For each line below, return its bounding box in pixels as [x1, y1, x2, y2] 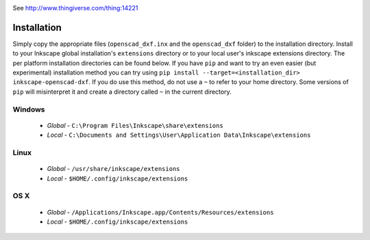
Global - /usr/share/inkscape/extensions [47, 165, 180, 173]
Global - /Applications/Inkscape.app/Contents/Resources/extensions [47, 208, 274, 216]
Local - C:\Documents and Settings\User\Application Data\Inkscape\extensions [47, 131, 311, 139]
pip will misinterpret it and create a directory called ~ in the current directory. [12, 88, 232, 96]
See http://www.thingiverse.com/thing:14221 [12, 4, 138, 12]
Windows [12, 105, 45, 114]
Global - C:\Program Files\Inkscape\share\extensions [47, 121, 224, 129]
